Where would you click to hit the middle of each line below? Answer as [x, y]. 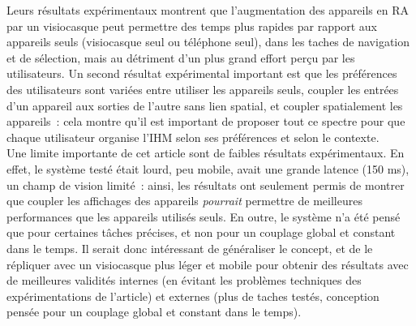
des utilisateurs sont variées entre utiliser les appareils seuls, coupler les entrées [203, 89]
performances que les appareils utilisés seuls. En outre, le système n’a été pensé [204, 216]
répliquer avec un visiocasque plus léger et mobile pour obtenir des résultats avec [208, 264]
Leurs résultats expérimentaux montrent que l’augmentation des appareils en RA [208, 10]
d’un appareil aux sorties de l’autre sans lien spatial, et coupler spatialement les [205, 105]
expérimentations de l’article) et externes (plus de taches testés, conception [193, 296]
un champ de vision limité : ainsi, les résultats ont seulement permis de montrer [206, 184]
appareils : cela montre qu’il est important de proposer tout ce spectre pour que [206, 121]
